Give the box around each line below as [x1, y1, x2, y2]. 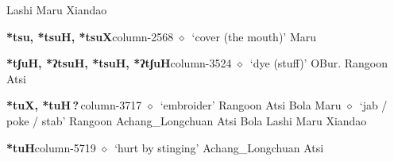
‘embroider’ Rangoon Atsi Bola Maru [160, 97, 342, 113]
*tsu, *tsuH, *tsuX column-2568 [6, 28, 174, 44]
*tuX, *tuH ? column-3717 [6, 97, 142, 113]
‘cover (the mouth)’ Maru [191, 28, 317, 44]
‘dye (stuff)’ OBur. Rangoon [249, 55, 388, 71]
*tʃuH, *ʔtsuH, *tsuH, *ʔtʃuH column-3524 [6, 55, 232, 71]
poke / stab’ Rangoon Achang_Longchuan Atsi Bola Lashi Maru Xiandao [6, 112, 367, 128]
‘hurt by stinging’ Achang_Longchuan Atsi [114, 139, 324, 155]
